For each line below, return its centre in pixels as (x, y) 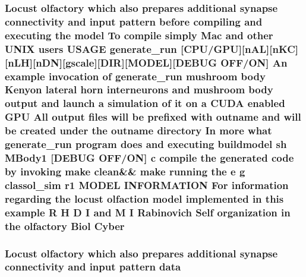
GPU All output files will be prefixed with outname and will (153, 117)
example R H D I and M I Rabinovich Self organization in (148, 212)
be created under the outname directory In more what (138, 130)
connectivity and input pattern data (93, 267)
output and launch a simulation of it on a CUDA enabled (145, 103)
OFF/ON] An (254, 62)
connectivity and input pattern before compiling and (134, 21)
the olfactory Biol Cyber (65, 226)
